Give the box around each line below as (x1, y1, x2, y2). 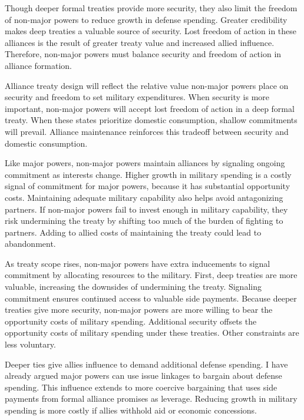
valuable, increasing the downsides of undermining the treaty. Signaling (5, 280, 262, 293)
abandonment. (5, 237, 56, 250)
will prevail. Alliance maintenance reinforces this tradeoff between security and (5, 125, 289, 137)
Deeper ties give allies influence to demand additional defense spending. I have (5, 358, 288, 370)
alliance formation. (5, 59, 72, 71)
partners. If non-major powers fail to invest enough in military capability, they (5, 203, 288, 215)
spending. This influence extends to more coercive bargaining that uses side (5, 381, 277, 393)
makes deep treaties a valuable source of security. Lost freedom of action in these (5, 25, 297, 37)
